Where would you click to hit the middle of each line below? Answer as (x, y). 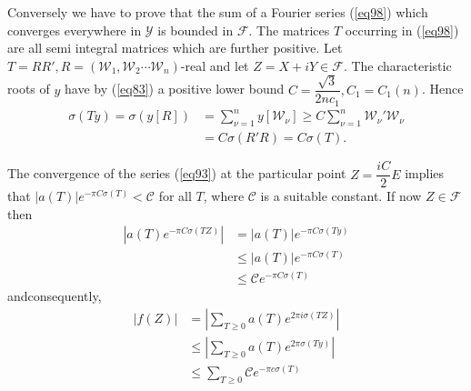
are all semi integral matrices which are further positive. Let (175, 48)
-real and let (215, 65)
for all (175, 196)
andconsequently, (55, 296)
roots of (29, 89)
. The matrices (289, 30)
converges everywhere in (75, 30)
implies (425, 173)
